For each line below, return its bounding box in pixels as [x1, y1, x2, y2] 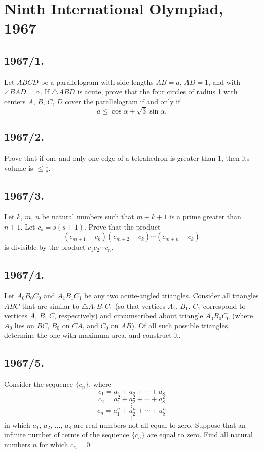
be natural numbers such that [42, 211, 134, 221]
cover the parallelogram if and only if [65, 96, 180, 106]
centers [4, 96, 26, 106]
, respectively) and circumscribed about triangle [54, 310, 203, 321]
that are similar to [22, 300, 79, 311]
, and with [208, 76, 240, 87]
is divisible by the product [4, 242, 86, 252]
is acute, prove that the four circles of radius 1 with [77, 86, 238, 97]
